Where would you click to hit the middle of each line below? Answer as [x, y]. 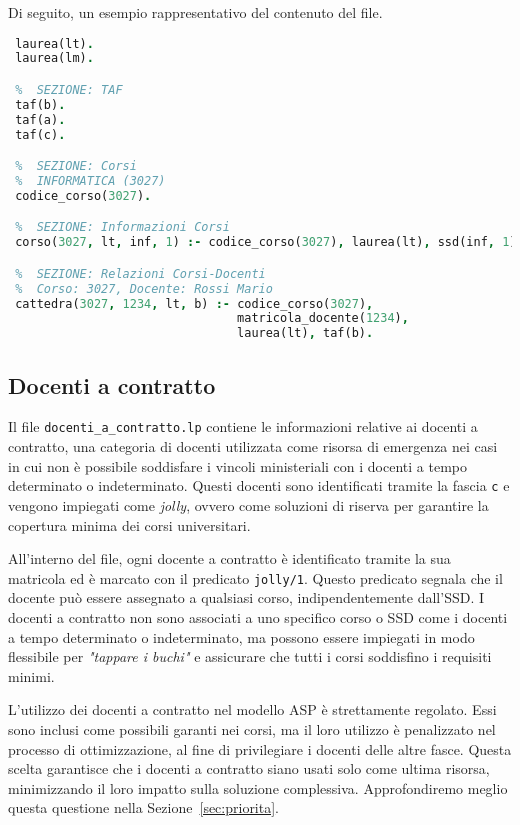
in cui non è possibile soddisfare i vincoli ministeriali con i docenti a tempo [237, 465]
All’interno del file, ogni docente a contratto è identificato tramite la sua [229, 558]
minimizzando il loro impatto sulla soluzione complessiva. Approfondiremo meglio [258, 787]
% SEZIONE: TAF [69, 90]
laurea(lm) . [54, 58]
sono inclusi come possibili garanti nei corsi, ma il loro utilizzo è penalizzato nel [252, 728]
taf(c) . [40, 134]
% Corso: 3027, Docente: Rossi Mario [144, 288]
